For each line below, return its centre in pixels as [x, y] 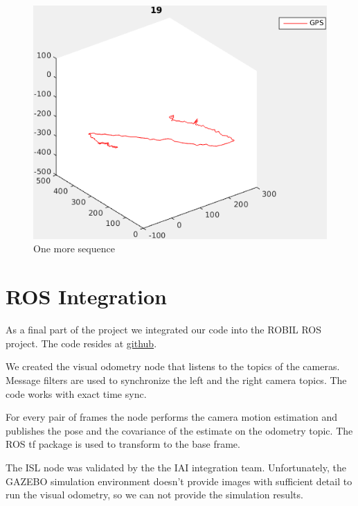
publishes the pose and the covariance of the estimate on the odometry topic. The [179, 430]
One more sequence [74, 248]
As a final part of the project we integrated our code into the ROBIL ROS [163, 330]
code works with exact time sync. [76, 393]
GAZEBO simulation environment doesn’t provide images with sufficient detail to [179, 481]
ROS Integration [87, 296]
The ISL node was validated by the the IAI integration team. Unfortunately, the [176, 467]
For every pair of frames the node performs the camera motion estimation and [172, 417]
